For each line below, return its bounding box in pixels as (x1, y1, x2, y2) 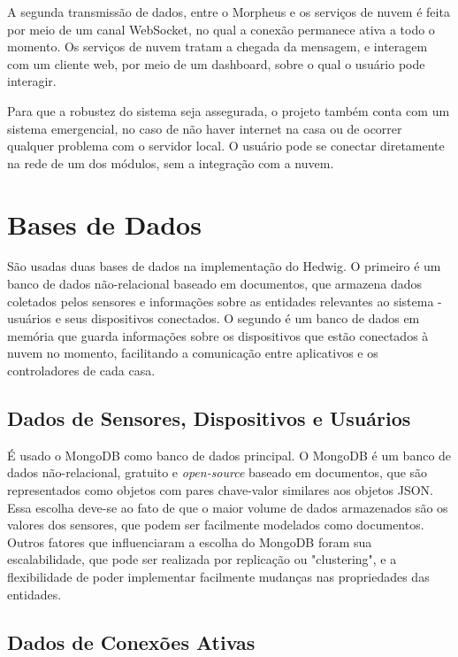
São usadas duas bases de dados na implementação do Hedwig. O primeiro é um (7, 257, 441, 275)
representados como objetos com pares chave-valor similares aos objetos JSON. (7, 481, 433, 499)
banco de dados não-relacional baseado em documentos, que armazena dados (7, 274, 422, 293)
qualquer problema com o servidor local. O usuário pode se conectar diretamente (7, 136, 445, 155)
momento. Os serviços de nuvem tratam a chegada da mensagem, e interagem (7, 37, 428, 56)
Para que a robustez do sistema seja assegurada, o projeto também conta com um (7, 101, 450, 120)
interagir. (7, 72, 57, 90)
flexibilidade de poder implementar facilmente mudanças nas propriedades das (7, 567, 430, 585)
